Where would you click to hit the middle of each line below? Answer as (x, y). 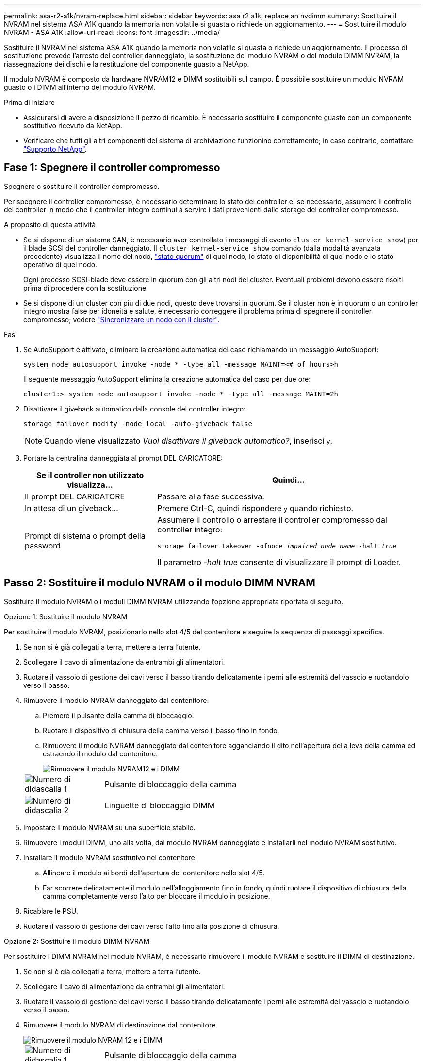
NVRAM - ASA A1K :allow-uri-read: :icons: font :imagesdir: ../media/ (112, 32)
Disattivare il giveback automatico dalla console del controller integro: (135, 409)
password (43, 546)
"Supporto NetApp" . (55, 149)
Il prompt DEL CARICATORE (75, 496)
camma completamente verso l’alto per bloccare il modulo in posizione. (156, 896)
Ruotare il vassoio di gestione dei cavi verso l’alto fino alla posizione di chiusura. (151, 926)
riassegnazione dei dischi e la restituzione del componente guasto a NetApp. (127, 64)
